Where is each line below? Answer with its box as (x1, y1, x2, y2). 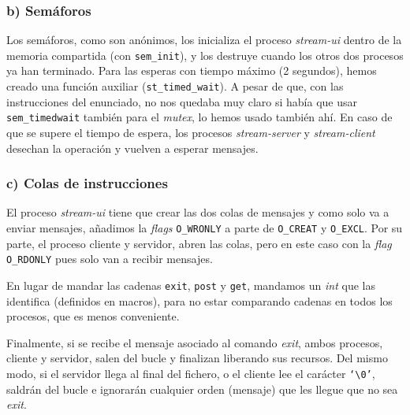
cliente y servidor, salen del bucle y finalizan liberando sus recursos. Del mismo (6, 350, 388, 366)
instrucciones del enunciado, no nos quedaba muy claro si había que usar (6, 93, 358, 109)
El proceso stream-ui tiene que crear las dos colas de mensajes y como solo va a (6, 204, 389, 220)
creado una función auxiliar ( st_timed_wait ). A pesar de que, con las (6, 78, 344, 94)
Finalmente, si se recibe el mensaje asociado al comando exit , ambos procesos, (6, 334, 383, 350)
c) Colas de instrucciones (6, 173, 168, 193)
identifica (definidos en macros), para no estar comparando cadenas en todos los (6, 292, 393, 309)
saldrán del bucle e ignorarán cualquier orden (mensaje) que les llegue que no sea (6, 380, 398, 397)
